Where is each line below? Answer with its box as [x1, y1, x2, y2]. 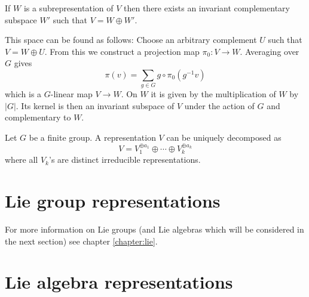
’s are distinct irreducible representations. [48, 153, 201, 166]
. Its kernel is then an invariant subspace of [16, 99, 175, 112]
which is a [5, 88, 42, 100]
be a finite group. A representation [29, 131, 156, 144]
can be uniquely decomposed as [166, 131, 282, 144]
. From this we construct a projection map [44, 45, 200, 57]
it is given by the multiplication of [151, 88, 276, 100]
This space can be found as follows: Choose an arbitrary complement [5, 33, 257, 46]
